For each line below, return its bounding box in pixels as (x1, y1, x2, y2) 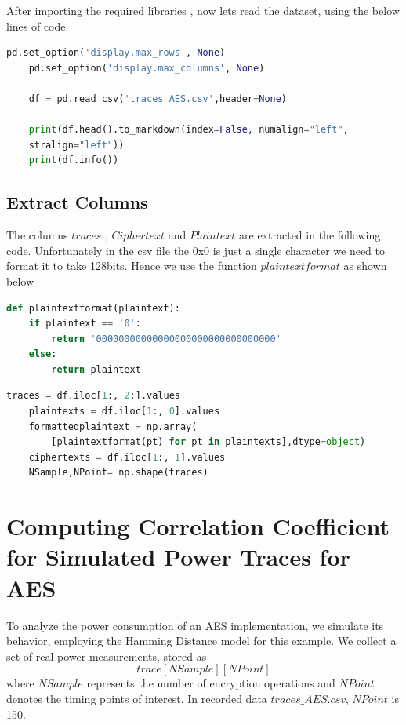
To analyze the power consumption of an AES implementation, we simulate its (6, 617, 384, 633)
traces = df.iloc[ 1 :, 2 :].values (6, 390, 180, 402)
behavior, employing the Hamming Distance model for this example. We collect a (6, 632, 397, 649)
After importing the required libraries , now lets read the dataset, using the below (6, 2, 400, 18)
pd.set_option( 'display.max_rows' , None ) (6, 47, 226, 59)
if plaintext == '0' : (28, 318, 141, 330)
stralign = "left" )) (28, 139, 125, 151)
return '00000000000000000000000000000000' (51, 333, 281, 344)
